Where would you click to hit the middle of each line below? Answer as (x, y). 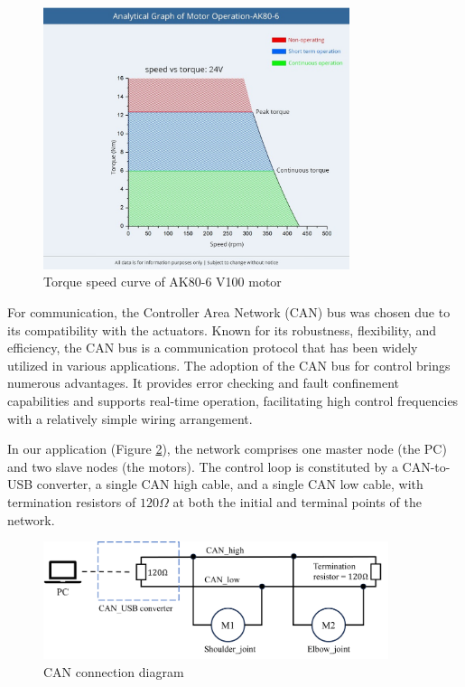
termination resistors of (72, 501)
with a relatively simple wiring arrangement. (130, 418)
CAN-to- (426, 466)
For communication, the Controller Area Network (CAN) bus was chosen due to (229, 312)
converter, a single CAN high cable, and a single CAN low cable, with (230, 484)
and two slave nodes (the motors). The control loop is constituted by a (203, 466)
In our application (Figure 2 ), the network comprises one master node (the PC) (227, 449)
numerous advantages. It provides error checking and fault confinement (204, 383)
